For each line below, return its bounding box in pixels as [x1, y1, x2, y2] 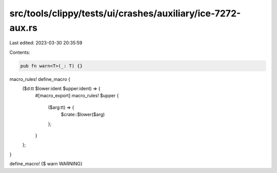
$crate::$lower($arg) [61, 112, 105, 118]
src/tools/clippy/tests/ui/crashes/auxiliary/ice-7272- [9, 8, 241, 19]
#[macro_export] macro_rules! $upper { [35, 93, 119, 99]
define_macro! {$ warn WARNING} [9, 161, 83, 167]
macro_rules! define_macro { [9, 76, 70, 82]
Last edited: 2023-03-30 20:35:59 [9, 40, 83, 46]
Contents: [9, 49, 30, 55]
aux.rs [9, 22, 38, 33]
